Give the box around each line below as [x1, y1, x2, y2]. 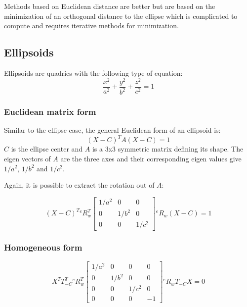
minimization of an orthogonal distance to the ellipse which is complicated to [4, 10, 238, 21]
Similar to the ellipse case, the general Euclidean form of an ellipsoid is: [4, 125, 221, 135]
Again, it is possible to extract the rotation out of [4, 180, 155, 190]
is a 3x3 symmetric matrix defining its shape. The [92, 144, 244, 154]
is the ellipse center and [11, 144, 83, 154]
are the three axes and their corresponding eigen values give [60, 153, 242, 163]
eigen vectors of [4, 153, 51, 163]
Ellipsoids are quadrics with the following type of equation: [4, 67, 183, 78]
